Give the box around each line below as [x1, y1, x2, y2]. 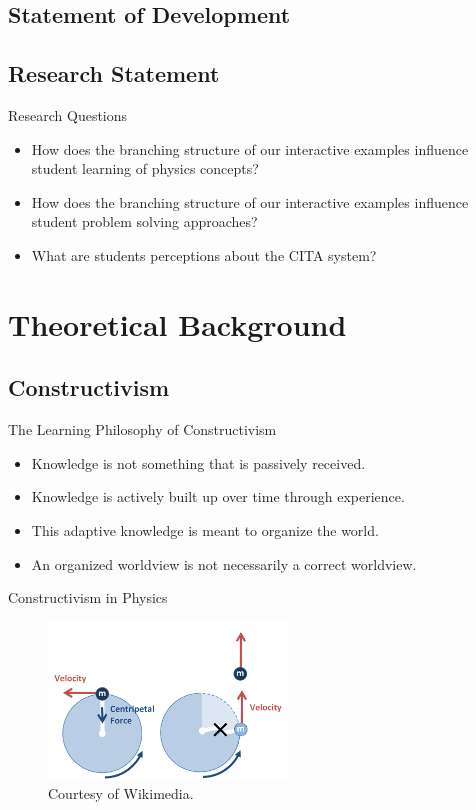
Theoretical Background [8, 303, 347, 344]
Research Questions [8, 104, 128, 125]
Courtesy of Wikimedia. [48, 782, 194, 803]
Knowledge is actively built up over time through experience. [31, 486, 405, 507]
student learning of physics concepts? [31, 158, 259, 179]
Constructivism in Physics [8, 587, 168, 608]
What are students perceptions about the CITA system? [31, 244, 377, 265]
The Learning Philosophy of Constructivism [8, 419, 277, 440]
